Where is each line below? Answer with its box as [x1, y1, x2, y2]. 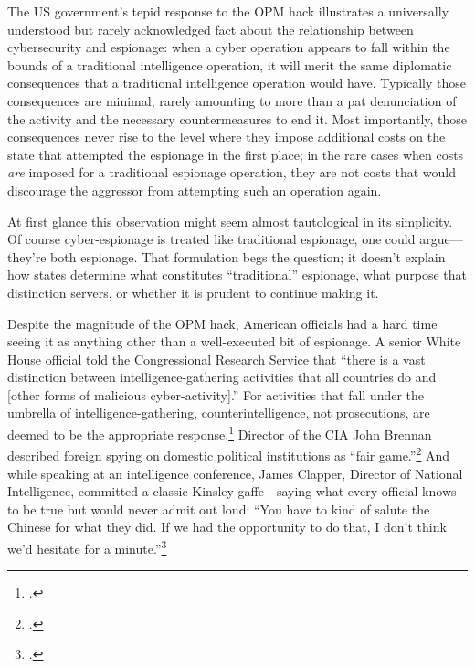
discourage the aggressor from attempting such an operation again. [7, 180, 382, 199]
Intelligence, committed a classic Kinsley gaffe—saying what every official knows [7, 482, 457, 501]
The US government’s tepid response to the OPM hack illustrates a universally [7, 2, 449, 20]
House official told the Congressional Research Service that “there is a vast [7, 349, 426, 368]
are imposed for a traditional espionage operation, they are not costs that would [7, 163, 457, 182]
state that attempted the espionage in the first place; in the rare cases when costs [7, 144, 464, 164]
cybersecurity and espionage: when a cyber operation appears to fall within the [7, 37, 450, 57]
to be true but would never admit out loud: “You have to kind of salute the [7, 499, 430, 518]
